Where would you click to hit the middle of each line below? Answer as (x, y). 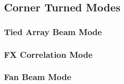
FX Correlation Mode (48, 54)
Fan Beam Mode (38, 77)
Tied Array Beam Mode (53, 31)
